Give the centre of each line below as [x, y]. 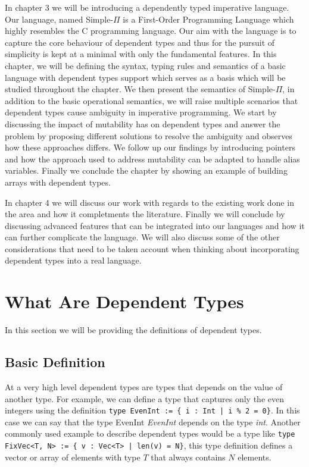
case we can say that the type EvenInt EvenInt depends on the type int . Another [153, 421]
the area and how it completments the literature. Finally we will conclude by [145, 214]
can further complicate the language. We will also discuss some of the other [142, 237]
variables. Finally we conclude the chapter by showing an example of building [146, 170]
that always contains [188, 457]
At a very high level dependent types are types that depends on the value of [144, 386]
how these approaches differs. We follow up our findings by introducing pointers [150, 147]
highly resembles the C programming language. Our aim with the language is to [151, 31]
